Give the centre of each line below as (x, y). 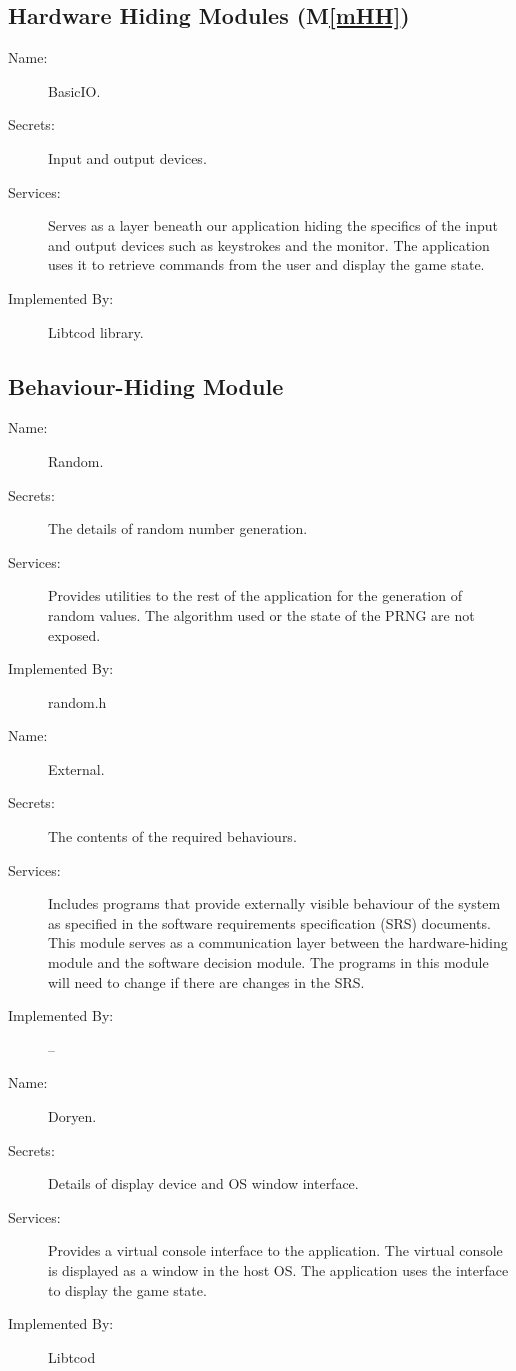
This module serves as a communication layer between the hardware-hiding (278, 942)
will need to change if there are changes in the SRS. (206, 981)
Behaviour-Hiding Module (146, 385)
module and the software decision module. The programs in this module (268, 962)
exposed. (74, 634)
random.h (77, 701)
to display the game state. (127, 1289)
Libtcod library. (96, 331)
